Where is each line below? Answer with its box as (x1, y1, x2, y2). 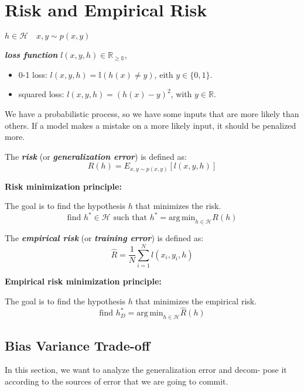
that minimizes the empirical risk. (135, 294, 257, 307)
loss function (5, 49, 58, 61)
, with (170, 88, 192, 100)
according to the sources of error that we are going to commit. (5, 375, 228, 387)
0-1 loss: (18, 68, 47, 80)
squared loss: (18, 88, 64, 100)
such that (113, 214, 148, 222)
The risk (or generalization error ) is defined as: (5, 150, 187, 162)
